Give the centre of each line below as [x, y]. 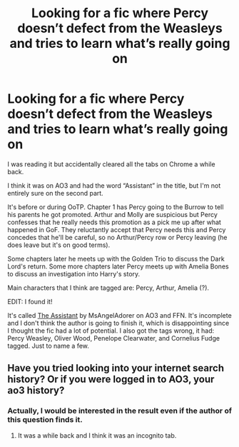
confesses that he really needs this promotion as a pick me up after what [114, 222]
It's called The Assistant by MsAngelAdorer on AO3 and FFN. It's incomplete [119, 315]
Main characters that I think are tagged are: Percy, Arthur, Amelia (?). [108, 288]
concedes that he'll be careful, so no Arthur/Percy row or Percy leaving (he [117, 237]
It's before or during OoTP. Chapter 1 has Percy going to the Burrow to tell [116, 207]
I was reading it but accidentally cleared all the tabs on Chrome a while [111, 164]
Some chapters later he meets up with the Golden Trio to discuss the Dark [116, 258]
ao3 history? [36, 391]
